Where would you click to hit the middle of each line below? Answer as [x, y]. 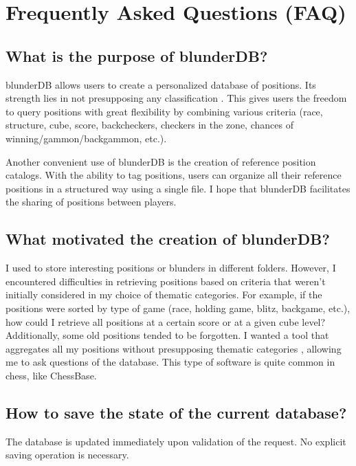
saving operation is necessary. [67, 455]
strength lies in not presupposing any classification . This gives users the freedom [176, 98]
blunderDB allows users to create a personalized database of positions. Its [161, 84]
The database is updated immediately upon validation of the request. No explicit [176, 441]
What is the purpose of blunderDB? [137, 55]
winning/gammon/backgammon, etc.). [86, 138]
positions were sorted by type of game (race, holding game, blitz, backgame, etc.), [178, 308]
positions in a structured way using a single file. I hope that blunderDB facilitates [178, 188]
